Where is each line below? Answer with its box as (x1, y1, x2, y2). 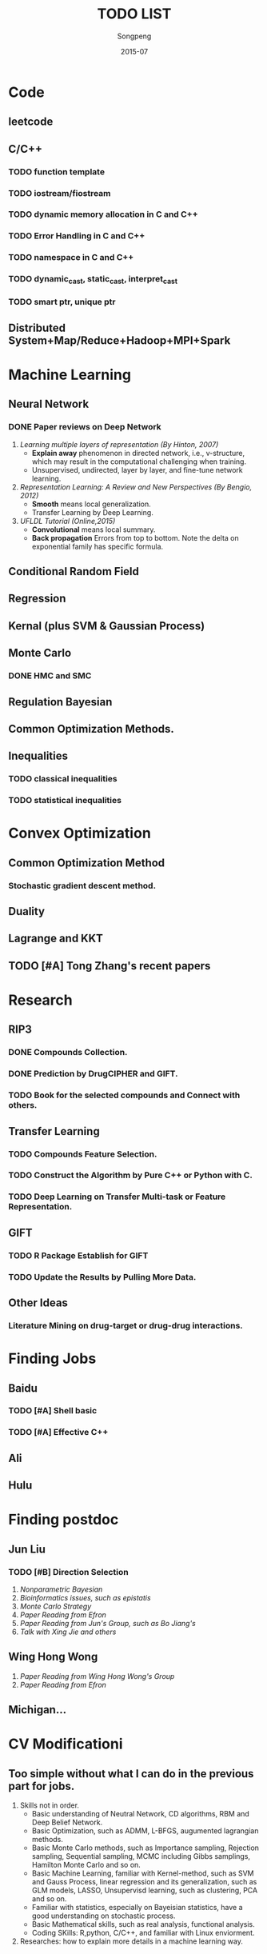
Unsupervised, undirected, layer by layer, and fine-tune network (31, 465, 243, 474)
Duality (8, 905, 46, 918)
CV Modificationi (8, 1735, 123, 1753)
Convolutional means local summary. (31, 525, 156, 534)
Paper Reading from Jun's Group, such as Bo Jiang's (19, 1619, 196, 1628)
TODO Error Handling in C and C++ (8, 230, 145, 242)
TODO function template (8, 166, 106, 177)
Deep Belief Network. (31, 1817, 103, 1828)
